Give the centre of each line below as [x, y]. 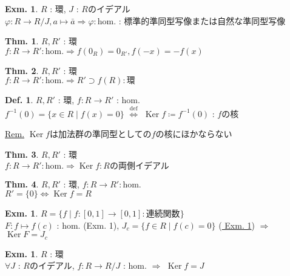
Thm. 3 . [22, 154]
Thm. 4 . [22, 183]
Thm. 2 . [22, 70]
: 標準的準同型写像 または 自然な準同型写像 [202, 20]
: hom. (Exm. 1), [88, 225]
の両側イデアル [139, 166]
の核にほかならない [194, 134]
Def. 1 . [19, 100]
